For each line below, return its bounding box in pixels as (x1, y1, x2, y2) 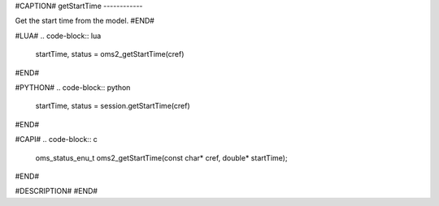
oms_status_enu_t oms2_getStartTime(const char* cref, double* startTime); (35, 152, 288, 162)
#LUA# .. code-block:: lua (15, 31, 102, 41)
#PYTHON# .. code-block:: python (15, 82, 131, 92)
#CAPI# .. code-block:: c (15, 135, 98, 144)
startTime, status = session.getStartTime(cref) (35, 101, 190, 111)
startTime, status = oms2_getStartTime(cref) (35, 49, 185, 59)
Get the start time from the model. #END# (15, 16, 154, 26)
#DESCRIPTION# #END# (15, 187, 98, 196)
